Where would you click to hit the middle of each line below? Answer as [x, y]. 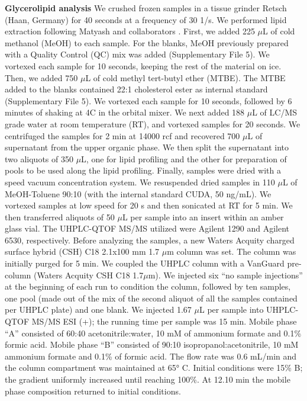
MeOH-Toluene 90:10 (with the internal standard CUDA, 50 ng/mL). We [138, 193]
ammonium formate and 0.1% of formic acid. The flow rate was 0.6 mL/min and [151, 356]
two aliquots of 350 [39, 158]
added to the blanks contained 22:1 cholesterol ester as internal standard [136, 89]
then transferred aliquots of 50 [60, 216]
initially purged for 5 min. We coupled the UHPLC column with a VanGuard [145, 263]
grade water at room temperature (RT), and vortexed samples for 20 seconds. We [153, 123]
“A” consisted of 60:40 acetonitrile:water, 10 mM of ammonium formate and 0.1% [153, 333]
